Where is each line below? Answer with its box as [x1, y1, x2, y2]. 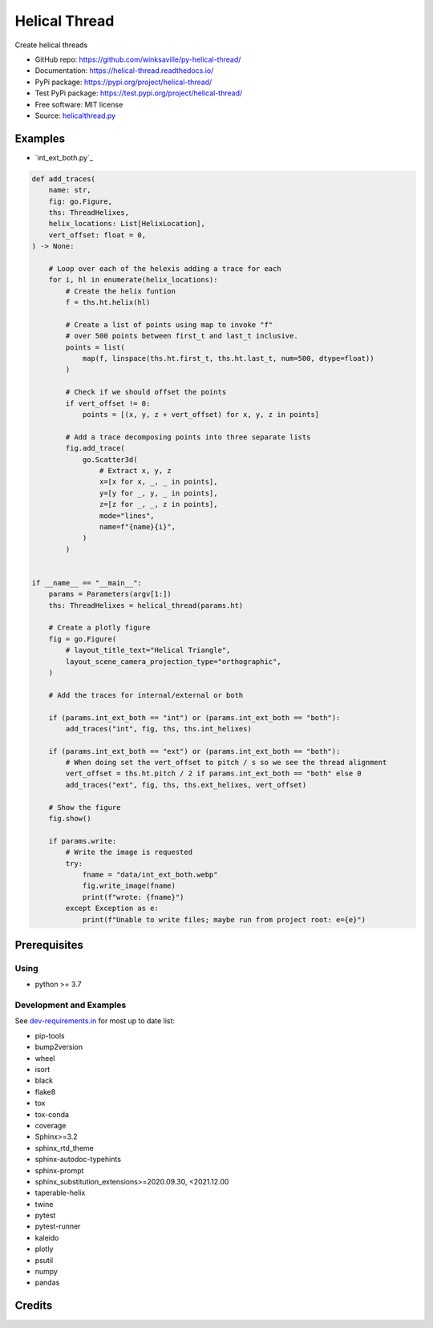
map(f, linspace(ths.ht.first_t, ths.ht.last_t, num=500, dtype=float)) [82, 354, 374, 363]
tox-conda [34, 1109, 70, 1119]
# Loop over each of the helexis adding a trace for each [48, 264, 281, 273]
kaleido [34, 1233, 59, 1242]
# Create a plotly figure [48, 623, 151, 633]
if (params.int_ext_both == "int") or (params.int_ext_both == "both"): [48, 713, 341, 722]
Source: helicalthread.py [34, 111, 116, 120]
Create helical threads [14, 40, 88, 50]
